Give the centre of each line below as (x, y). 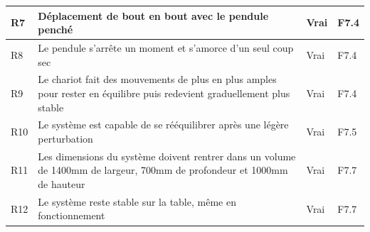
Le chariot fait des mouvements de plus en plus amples (157, 79)
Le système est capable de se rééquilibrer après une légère (163, 125)
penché (55, 29)
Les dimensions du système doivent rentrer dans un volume (167, 156)
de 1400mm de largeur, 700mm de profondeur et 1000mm (163, 170)
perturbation (65, 138)
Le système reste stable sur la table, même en (137, 201)
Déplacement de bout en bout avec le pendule (153, 15)
